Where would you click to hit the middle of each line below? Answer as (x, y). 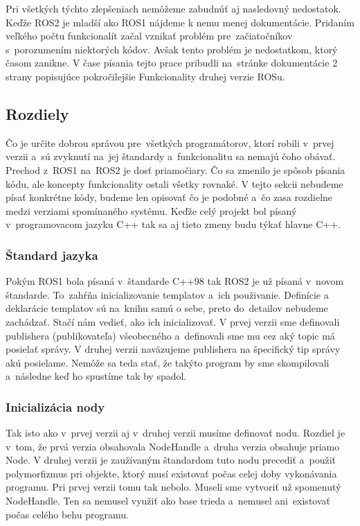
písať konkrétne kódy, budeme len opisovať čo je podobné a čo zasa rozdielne (169, 197)
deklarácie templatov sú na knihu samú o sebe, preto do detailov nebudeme (167, 308)
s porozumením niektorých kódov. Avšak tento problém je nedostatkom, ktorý (172, 49)
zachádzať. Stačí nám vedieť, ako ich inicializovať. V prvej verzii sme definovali (173, 321)
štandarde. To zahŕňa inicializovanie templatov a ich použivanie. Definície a (167, 294)
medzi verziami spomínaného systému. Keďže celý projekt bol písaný (151, 210)
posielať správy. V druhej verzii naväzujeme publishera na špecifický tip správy (173, 349)
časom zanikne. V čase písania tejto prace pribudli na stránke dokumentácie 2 (172, 63)
